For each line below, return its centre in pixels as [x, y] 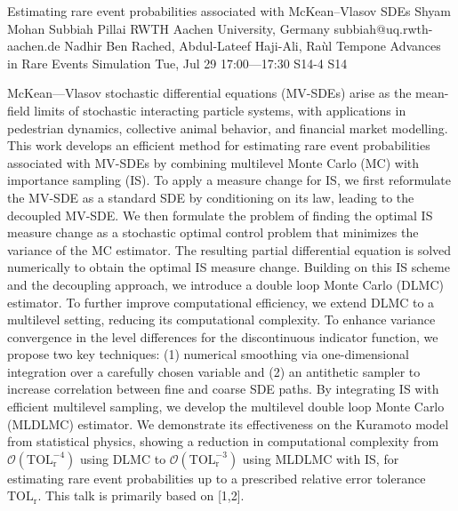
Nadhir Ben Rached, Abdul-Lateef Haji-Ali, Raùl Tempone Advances [253, 46]
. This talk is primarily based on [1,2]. [141, 495]
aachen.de [34, 46]
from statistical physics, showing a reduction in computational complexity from [223, 441]
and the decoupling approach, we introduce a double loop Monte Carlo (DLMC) [225, 284]
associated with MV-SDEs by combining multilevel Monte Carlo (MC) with [213, 162]
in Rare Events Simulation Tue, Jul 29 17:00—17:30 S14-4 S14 [177, 63]
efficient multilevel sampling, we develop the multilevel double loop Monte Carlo [226, 407]
